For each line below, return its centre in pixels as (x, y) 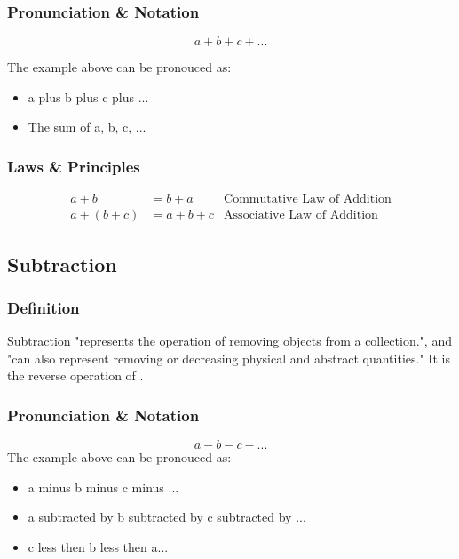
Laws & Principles (74, 166)
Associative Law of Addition (301, 216)
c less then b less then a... (98, 547)
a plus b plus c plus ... (88, 96)
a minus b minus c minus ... (103, 487)
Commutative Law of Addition (308, 200)
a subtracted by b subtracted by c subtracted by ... (167, 517)
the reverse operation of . (75, 375)
